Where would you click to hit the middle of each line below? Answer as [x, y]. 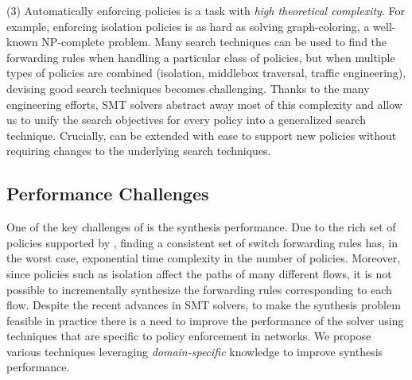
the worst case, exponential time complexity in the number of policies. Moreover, [204, 258]
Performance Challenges [108, 194]
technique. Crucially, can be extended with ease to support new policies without [202, 135]
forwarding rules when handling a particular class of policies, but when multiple [201, 57]
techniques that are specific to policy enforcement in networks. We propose [189, 336]
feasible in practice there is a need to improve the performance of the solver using [205, 320]
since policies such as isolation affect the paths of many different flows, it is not [199, 273]
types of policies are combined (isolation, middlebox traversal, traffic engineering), [206, 73]
